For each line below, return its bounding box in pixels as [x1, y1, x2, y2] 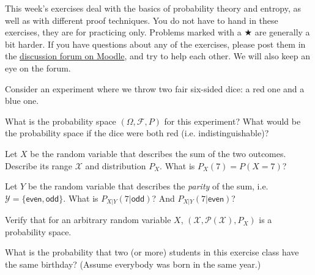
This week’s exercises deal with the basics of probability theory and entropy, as [5, 2, 302, 14]
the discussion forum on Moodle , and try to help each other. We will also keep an [5, 50, 310, 62]
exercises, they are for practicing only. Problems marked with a [5, 26, 242, 38]
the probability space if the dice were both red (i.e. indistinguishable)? [5, 127, 269, 139]
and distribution [85, 159, 146, 172]
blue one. [5, 94, 39, 107]
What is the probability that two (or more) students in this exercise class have [5, 246, 299, 258]
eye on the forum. [5, 61, 71, 74]
